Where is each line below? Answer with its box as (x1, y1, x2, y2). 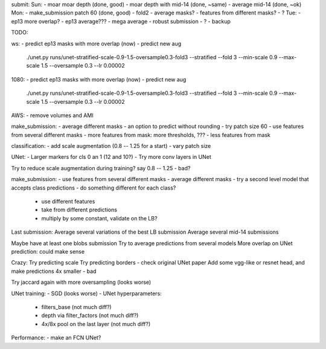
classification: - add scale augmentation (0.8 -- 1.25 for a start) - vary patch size (11, 142, 211, 150)
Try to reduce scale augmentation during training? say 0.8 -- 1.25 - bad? (11, 164, 191, 171)
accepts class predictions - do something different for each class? (11, 184, 176, 191)
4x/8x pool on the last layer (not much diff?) (41, 320, 151, 327)
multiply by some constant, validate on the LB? (41, 214, 158, 222)
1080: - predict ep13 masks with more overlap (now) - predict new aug (11, 75, 187, 83)
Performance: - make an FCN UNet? (11, 334, 101, 341)
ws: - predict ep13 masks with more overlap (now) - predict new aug (11, 40, 182, 47)
